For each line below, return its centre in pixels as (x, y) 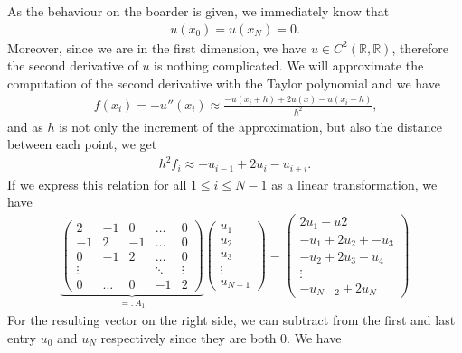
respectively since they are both (189, 337)
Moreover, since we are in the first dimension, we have (157, 47)
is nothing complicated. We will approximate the (289, 65)
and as (25, 126)
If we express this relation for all (97, 184)
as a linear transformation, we (354, 184)
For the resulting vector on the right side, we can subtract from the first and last (231, 319)
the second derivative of (73, 65)
